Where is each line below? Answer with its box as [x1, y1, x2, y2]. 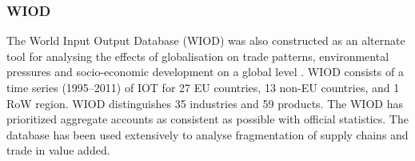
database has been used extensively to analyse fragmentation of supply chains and [6, 126, 409, 143]
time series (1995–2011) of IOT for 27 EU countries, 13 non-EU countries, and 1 [6, 79, 400, 95]
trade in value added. [6, 142, 110, 159]
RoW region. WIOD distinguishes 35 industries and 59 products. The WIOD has [6, 95, 403, 111]
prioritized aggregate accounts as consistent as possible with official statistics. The [6, 111, 409, 127]
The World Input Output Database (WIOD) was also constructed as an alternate [6, 32, 405, 49]
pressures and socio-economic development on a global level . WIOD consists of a [6, 63, 404, 80]
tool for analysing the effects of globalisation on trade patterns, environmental [6, 47, 389, 64]
